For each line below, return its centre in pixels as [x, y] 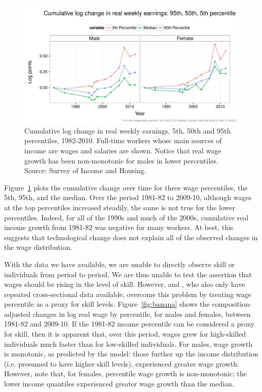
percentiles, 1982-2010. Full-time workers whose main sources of [123, 140]
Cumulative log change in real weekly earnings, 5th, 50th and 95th [128, 130]
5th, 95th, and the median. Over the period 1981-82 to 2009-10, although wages [128, 197]
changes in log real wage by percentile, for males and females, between [142, 314]
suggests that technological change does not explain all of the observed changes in [131, 237]
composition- [232, 304]
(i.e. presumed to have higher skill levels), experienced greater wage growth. [122, 363]
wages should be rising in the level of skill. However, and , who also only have [125, 284]
